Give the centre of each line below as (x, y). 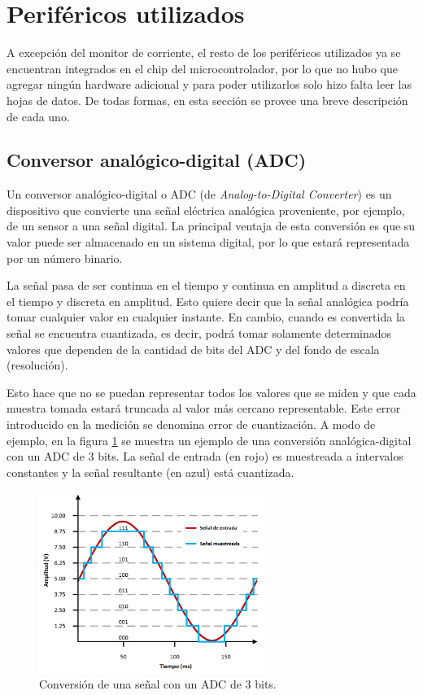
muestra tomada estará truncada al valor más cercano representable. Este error (204, 408)
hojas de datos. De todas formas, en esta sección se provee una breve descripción (207, 100)
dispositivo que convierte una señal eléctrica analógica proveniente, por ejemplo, (206, 210)
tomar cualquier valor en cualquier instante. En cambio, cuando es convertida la (206, 317)
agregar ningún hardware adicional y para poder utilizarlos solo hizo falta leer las (209, 84)
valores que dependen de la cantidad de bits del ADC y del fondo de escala (193, 349)
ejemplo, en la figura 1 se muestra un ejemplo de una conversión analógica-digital (209, 440)
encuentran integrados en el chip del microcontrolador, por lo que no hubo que (203, 68)
